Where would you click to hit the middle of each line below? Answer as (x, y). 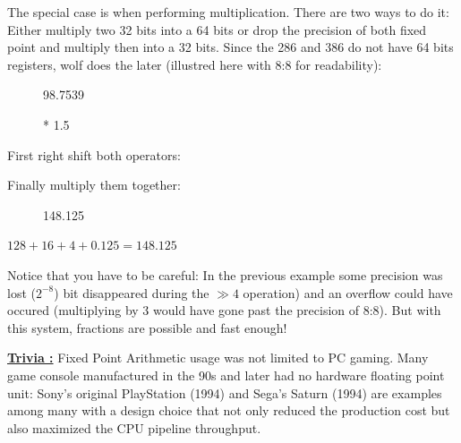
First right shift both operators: (94, 154)
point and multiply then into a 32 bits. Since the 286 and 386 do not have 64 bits (230, 47)
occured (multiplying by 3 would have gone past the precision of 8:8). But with (224, 310)
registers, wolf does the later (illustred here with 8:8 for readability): (195, 64)
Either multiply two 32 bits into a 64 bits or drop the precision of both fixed (217, 29)
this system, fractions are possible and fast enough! (147, 327)
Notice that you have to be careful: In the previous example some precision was (225, 274)
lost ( (21, 292)
